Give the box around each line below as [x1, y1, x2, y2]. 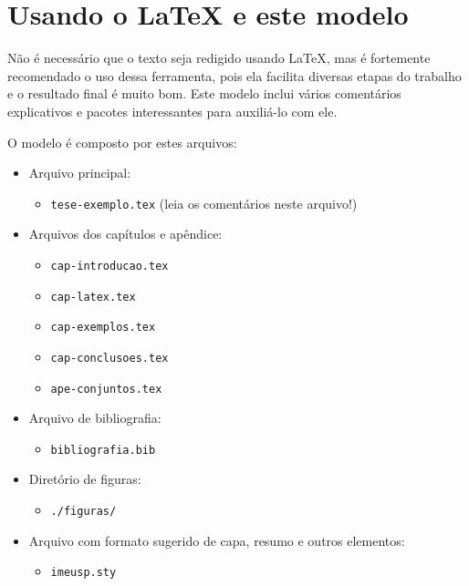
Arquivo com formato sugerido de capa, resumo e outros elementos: [28, 530, 405, 550]
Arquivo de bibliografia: [28, 408, 162, 427]
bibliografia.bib [50, 443, 156, 457]
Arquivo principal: [28, 163, 131, 182]
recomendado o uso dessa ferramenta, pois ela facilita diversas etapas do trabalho [7, 66, 462, 85]
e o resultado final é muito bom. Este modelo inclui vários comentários [7, 84, 401, 103]
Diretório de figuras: [28, 469, 141, 488]
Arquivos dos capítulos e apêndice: [28, 224, 223, 243]
